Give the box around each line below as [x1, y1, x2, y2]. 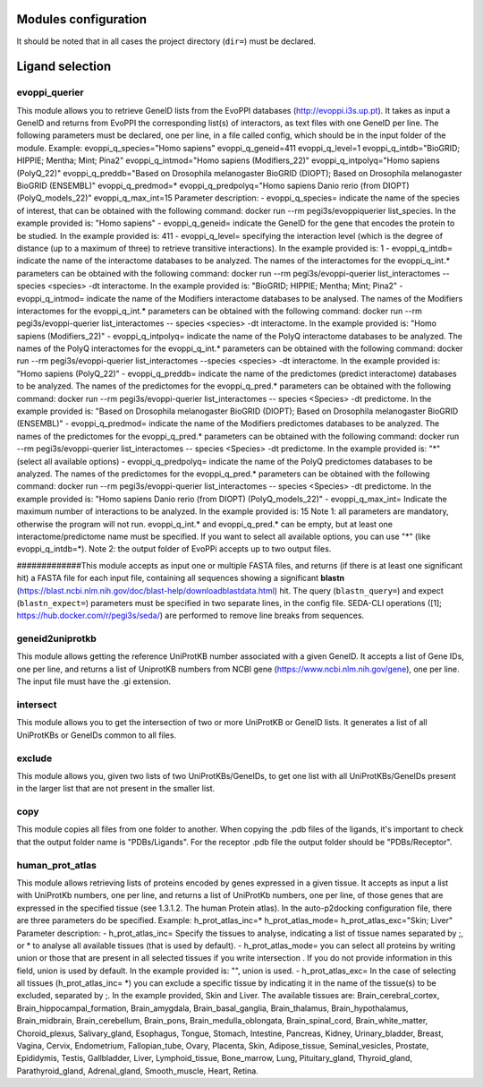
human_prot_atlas [16, 859, 97, 871]
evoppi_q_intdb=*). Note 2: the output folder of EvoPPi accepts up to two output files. [16, 543, 332, 554]
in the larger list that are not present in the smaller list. [16, 783, 216, 794]
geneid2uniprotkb [16, 632, 97, 645]
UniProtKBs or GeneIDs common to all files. [16, 730, 177, 740]
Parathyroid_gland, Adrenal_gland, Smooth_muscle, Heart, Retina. [16, 1066, 258, 1076]
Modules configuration [16, 12, 148, 27]
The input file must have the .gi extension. [16, 676, 172, 687]
